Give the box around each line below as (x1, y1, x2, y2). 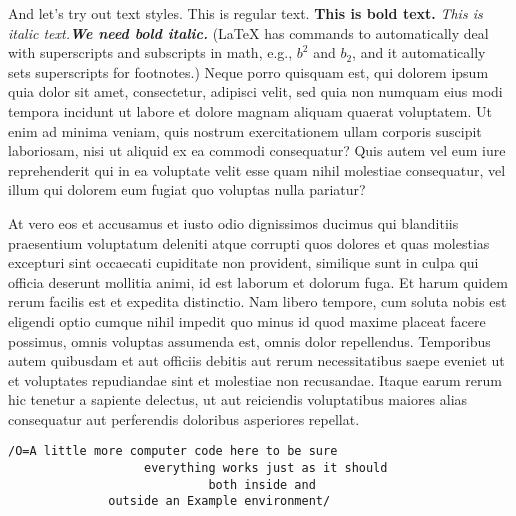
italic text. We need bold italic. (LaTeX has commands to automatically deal (8, 22, 489, 43)
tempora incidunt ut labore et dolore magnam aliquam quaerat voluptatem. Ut (8, 100, 492, 121)
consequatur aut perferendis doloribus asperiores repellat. (8, 408, 360, 429)
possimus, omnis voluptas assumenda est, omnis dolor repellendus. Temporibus (8, 330, 491, 351)
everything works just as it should (144, 461, 388, 476)
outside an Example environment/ (108, 494, 331, 509)
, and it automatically (352, 42, 486, 63)
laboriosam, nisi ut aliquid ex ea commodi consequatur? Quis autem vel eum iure (8, 140, 506, 161)
